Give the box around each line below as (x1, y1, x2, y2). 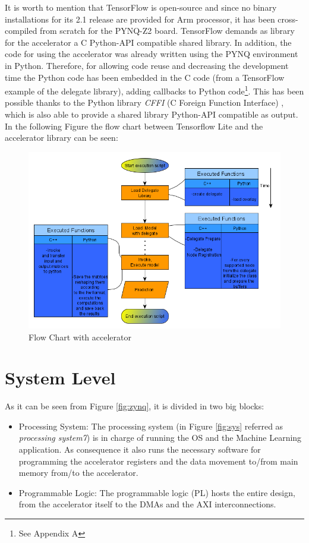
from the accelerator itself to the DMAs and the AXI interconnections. (18, 498, 276, 510)
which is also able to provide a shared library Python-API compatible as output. (5, 108, 298, 120)
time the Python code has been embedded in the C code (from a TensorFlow (5, 71, 285, 83)
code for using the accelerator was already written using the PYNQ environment (5, 48, 298, 60)
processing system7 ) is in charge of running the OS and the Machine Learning (18, 431, 302, 444)
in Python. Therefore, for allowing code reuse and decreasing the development (5, 59, 289, 71)
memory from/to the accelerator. (18, 466, 138, 479)
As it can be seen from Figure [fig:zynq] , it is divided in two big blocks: (5, 400, 264, 412)
